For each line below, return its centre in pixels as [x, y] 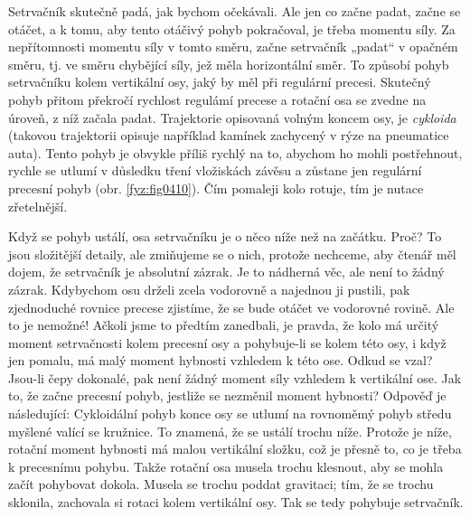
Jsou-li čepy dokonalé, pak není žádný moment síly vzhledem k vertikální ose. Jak [235, 377]
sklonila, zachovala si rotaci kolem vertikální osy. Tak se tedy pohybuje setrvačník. [236, 502]
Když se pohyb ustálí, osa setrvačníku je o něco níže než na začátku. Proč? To [225, 236]
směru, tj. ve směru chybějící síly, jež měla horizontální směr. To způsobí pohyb [229, 64]
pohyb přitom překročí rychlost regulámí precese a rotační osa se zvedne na [217, 99]
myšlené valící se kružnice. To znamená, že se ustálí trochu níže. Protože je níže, [230, 431]
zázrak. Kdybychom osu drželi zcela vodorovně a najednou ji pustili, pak [209, 289]
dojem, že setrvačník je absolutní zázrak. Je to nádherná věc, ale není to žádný [226, 272]
